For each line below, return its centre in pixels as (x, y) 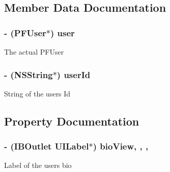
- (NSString (29, 74)
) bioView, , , (121, 146)
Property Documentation (72, 121)
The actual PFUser (34, 52)
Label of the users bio (38, 165)
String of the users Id (37, 93)
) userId (74, 74)
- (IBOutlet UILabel (47, 146)
